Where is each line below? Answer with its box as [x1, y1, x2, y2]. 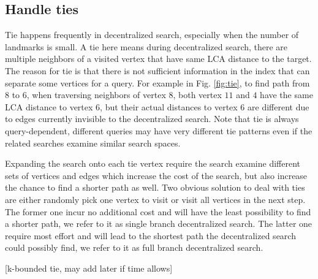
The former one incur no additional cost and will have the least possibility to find [5, 205, 311, 218]
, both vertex [173, 88, 222, 101]
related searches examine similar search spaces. [5, 136, 181, 149]
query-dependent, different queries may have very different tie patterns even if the [5, 124, 312, 137]
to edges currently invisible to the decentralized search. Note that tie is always [5, 112, 299, 125]
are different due [248, 100, 309, 113]
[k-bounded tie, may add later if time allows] [5, 261, 173, 274]
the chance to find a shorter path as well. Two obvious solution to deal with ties [5, 181, 305, 194]
